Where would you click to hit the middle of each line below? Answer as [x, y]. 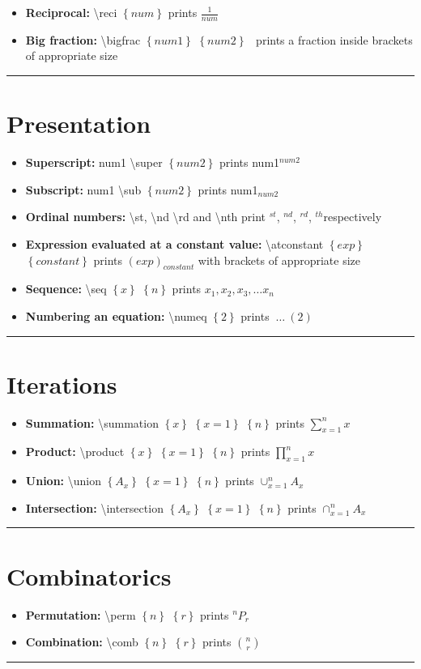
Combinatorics [89, 575]
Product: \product [75, 452]
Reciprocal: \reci [71, 12]
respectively [353, 217]
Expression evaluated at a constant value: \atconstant [174, 243]
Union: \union [63, 481]
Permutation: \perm [81, 614]
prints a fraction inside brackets [334, 39]
